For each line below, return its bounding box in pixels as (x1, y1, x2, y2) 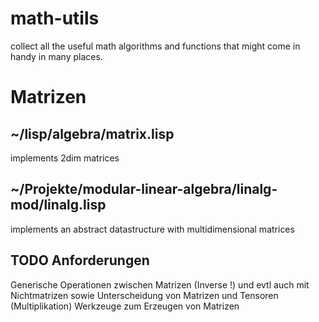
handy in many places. (10, 50, 103, 62)
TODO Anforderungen (10, 252, 150, 269)
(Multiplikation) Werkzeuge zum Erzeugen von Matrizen (10, 300, 240, 312)
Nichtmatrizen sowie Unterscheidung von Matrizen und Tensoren (10, 289, 279, 301)
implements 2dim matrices (10, 152, 120, 164)
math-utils (10, 7, 100, 30)
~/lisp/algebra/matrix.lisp (10, 125, 175, 142)
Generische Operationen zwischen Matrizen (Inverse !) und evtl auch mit (10, 278, 310, 291)
